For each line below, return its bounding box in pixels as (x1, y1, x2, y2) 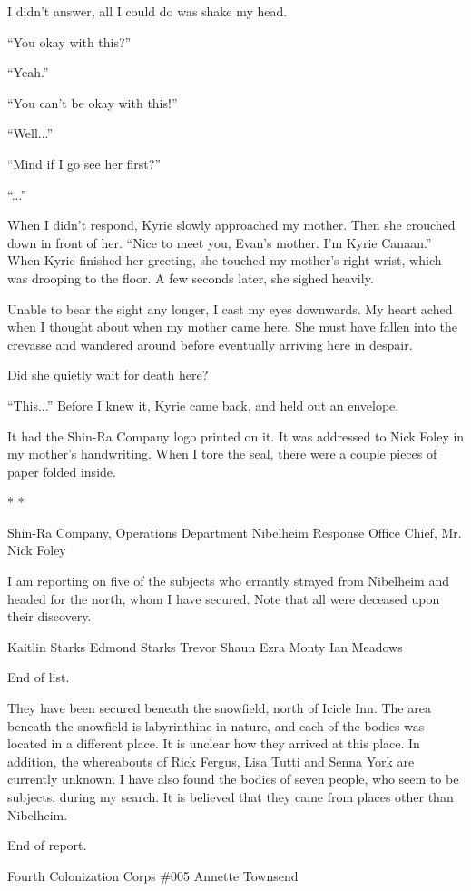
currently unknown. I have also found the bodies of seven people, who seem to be (7, 769, 459, 788)
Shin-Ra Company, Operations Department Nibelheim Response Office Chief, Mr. (7, 522, 462, 541)
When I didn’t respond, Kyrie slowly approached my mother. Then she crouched (7, 215, 456, 234)
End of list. (7, 668, 70, 687)
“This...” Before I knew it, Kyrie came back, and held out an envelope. (7, 395, 399, 414)
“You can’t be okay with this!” (7, 93, 178, 112)
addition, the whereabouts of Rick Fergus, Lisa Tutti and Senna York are (7, 751, 415, 770)
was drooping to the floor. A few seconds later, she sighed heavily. (7, 268, 374, 287)
